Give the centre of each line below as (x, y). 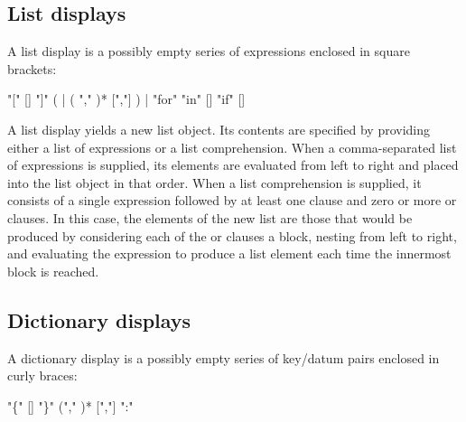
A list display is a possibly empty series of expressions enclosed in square (209, 51)
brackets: (32, 68)
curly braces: (42, 375)
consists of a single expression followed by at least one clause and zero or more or (232, 200)
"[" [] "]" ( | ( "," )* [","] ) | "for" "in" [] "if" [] (126, 99)
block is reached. (53, 271)
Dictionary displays (99, 319)
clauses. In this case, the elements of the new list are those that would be (210, 217)
